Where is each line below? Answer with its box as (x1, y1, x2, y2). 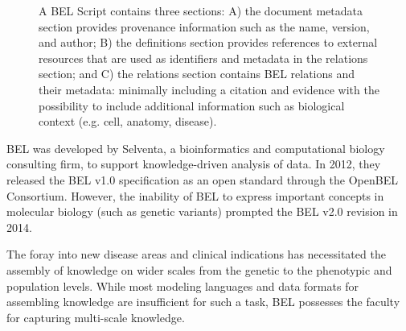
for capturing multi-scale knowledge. (6, 308, 185, 325)
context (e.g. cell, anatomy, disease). (39, 113, 217, 130)
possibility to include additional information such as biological (39, 97, 345, 114)
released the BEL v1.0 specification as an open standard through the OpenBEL (6, 171, 398, 188)
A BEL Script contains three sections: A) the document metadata (39, 2, 363, 19)
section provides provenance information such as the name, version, (39, 18, 370, 35)
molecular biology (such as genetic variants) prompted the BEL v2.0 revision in (6, 203, 398, 220)
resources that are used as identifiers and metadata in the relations (39, 49, 368, 66)
